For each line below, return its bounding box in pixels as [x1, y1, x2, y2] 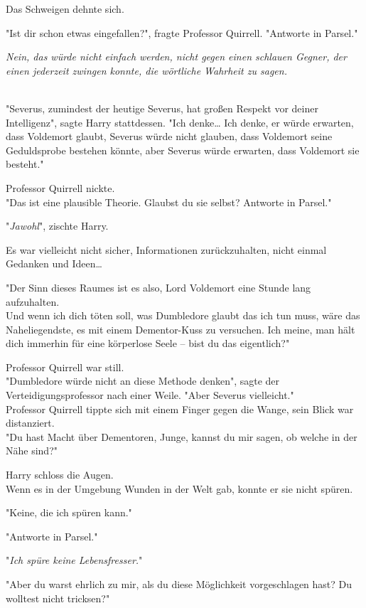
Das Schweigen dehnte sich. [6, 1, 124, 16]
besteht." [6, 156, 44, 171]
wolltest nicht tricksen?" [6, 590, 110, 605]
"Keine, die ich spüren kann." [6, 505, 132, 520]
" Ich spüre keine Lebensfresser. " [6, 553, 143, 567]
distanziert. [6, 415, 55, 430]
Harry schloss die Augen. [6, 467, 114, 482]
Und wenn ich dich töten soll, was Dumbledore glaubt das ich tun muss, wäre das [6, 308, 360, 323]
